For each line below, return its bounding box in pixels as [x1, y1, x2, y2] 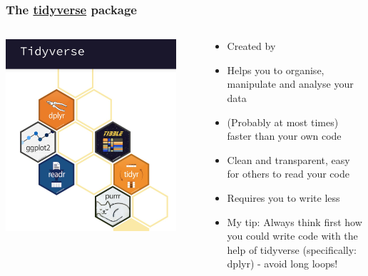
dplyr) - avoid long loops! [227, 256, 338, 271]
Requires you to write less [227, 190, 340, 205]
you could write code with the [227, 228, 358, 243]
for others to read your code [227, 166, 349, 181]
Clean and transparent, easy [227, 152, 350, 167]
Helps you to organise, [227, 62, 324, 77]
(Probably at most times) [227, 114, 339, 129]
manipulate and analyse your [227, 76, 354, 91]
